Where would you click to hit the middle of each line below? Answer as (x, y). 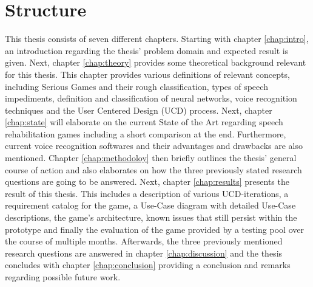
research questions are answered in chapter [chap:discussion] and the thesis (144, 253)
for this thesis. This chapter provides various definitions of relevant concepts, (147, 74)
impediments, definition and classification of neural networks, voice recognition (151, 98)
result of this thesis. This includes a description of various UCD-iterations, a (147, 193)
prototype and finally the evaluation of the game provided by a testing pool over (154, 229)
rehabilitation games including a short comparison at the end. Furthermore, (146, 133)
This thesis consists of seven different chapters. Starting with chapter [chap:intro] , (157, 39)
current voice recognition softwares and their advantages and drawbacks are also (154, 146)
